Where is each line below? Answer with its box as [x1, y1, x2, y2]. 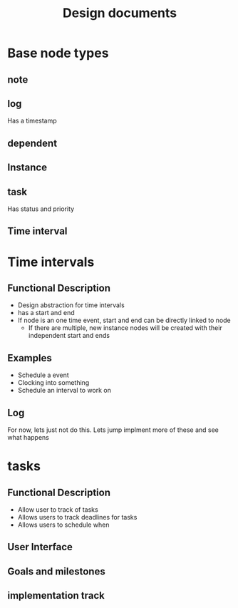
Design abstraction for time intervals [17, 301, 125, 309]
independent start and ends [28, 331, 110, 340]
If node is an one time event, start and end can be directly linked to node [17, 316, 232, 325]
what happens [7, 433, 50, 441]
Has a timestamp [7, 116, 57, 125]
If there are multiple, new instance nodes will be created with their [28, 324, 222, 332]
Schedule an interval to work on [17, 386, 112, 395]
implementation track [7, 589, 105, 602]
